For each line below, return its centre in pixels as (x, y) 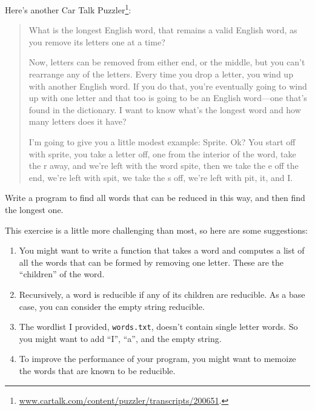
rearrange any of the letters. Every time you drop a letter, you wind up (161, 74)
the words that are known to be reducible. (97, 370)
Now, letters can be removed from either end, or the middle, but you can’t (167, 62)
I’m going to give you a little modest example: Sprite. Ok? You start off (162, 142)
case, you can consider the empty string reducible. (112, 306)
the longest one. (34, 209)
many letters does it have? (78, 121)
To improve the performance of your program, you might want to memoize (157, 359)
